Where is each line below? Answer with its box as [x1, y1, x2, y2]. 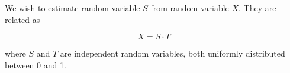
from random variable [150, 2, 229, 14]
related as [5, 13, 40, 25]
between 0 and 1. [5, 58, 66, 71]
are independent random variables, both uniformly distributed [60, 47, 285, 59]
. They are [239, 2, 276, 14]
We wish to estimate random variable [5, 2, 140, 14]
